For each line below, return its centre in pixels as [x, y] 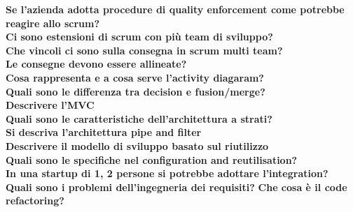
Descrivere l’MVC [50, 105]
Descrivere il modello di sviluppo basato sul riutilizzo [137, 145]
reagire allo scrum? [53, 23]
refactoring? [35, 200]
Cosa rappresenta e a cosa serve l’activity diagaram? [135, 77]
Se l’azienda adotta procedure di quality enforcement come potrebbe [175, 9]
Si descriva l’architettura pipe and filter [104, 132]
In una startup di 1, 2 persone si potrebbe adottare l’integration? [167, 173]
